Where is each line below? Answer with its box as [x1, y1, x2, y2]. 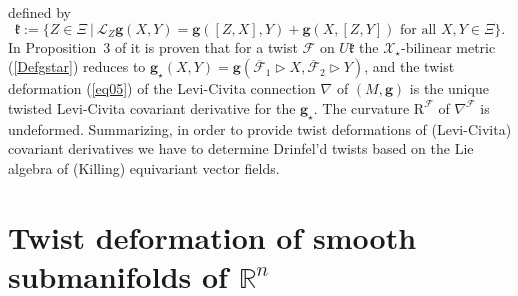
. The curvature [313, 97, 410, 118]
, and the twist [364, 56, 455, 77]
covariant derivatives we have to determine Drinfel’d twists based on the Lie [8, 138, 474, 159]
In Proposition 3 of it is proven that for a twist [8, 36, 298, 57]
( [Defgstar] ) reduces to [8, 56, 146, 77]
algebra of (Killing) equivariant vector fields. [8, 157, 280, 178]
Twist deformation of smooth [8, 216, 417, 257]
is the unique [409, 78, 489, 99]
